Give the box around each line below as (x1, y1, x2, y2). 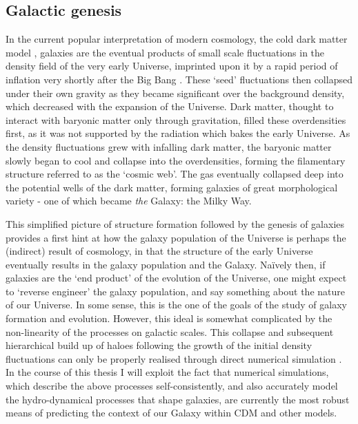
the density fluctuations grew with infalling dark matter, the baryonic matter (6, 139, 332, 153)
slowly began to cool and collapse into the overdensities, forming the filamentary (6, 153, 346, 167)
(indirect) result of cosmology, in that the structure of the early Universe (6, 244, 313, 258)
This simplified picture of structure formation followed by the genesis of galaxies (6, 216, 345, 231)
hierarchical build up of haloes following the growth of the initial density (6, 338, 312, 352)
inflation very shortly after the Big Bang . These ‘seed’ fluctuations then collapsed (6, 72, 352, 86)
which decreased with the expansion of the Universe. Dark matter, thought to (6, 99, 334, 114)
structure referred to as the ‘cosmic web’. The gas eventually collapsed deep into (6, 167, 344, 181)
